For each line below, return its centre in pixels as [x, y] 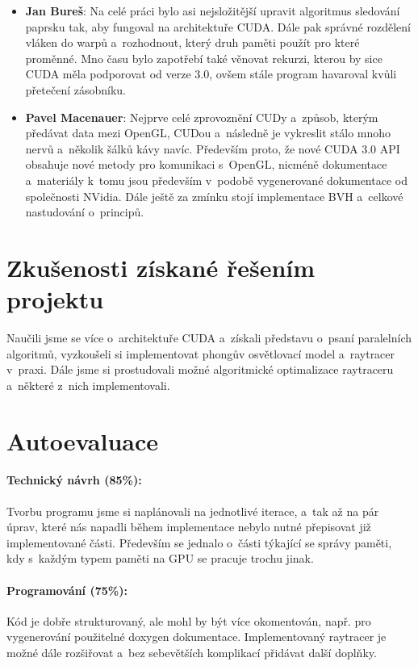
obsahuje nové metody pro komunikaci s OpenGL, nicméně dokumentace [206, 164]
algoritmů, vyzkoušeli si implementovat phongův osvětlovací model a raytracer [201, 353]
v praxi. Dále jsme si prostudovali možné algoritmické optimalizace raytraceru [200, 369]
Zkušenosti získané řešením [161, 267]
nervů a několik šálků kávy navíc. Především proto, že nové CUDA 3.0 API [213, 148]
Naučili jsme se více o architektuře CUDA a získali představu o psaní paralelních [209, 338]
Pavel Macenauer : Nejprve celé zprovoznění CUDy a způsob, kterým [202, 117]
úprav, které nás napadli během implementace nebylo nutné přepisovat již [189, 527]
